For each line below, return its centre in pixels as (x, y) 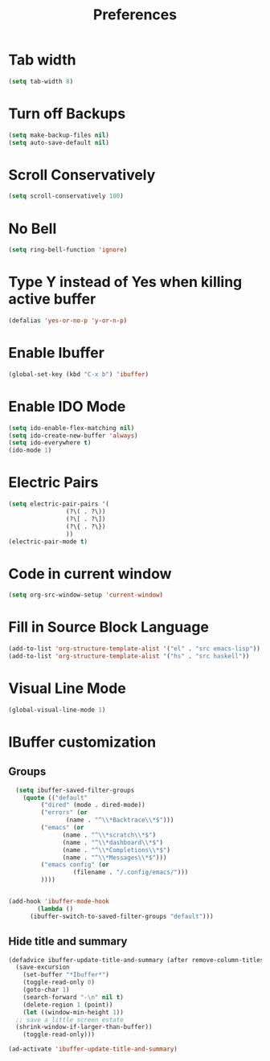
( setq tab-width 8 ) (41, 81)
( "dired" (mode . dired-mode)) (93, 805)
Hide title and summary (68, 942)
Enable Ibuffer (56, 353)
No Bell (33, 229)
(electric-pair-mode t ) (48, 541)
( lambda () (55, 909)
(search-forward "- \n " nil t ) (74, 997)
